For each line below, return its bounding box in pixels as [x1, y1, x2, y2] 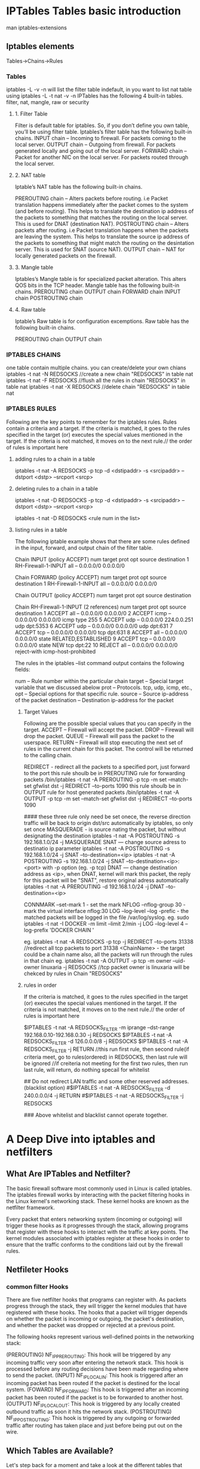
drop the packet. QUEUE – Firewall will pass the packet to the [23, 732, 174, 739]
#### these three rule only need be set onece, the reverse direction [23, 813, 191, 820]
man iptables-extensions [6, 24, 67, 31]
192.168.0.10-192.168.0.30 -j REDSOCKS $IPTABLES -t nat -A [23, 1032, 172, 1039]
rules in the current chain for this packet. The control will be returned [23, 745, 193, 752]
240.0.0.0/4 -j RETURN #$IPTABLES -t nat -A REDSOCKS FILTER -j [23, 1092, 184, 1101]
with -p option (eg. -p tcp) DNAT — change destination [42, 864, 177, 871]
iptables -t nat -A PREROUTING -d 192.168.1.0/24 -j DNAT [23, 882, 165, 890]
